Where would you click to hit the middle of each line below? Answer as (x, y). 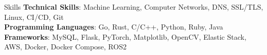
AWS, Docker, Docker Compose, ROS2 (65, 47)
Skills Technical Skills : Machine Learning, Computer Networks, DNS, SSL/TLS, (134, 7)
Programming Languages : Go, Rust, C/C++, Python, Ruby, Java (114, 27)
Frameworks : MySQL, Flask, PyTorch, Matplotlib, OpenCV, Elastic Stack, (125, 36)
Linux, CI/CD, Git (34, 17)
